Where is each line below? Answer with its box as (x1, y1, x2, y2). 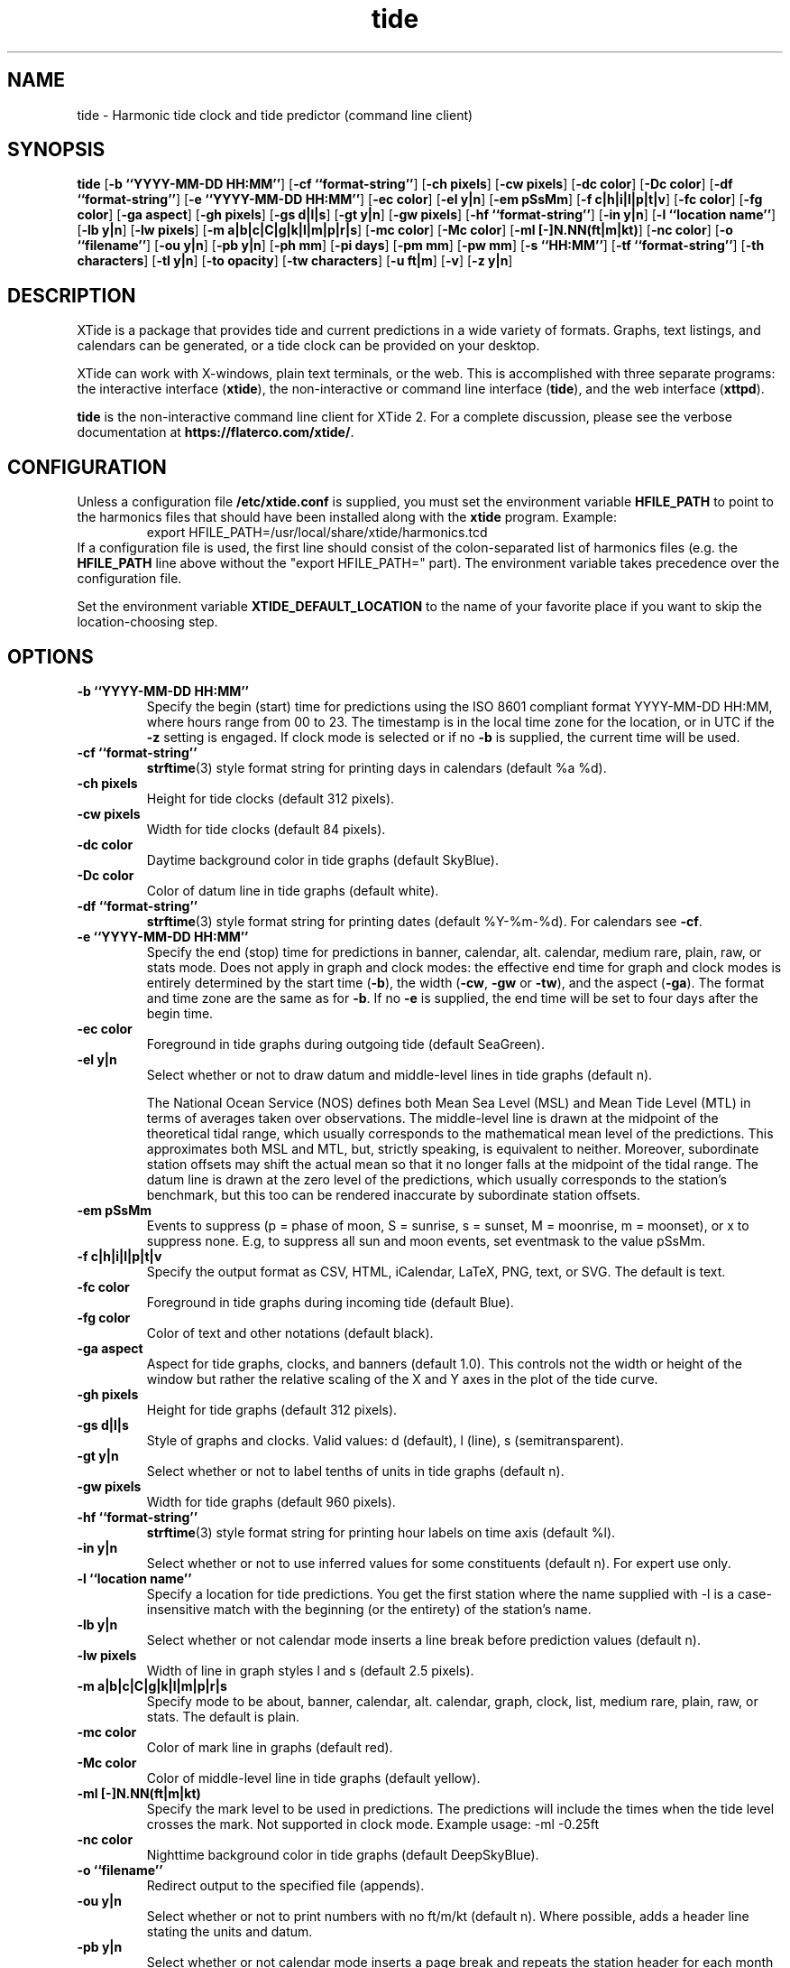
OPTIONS (7, 645, 94, 668)
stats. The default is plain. (146, 1708, 300, 1724)
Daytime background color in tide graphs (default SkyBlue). (146, 851, 499, 868)
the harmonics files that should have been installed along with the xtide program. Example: (77, 509, 618, 525)
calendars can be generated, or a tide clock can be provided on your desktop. (77, 338, 540, 354)
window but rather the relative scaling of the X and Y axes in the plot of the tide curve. (146, 1370, 658, 1387)
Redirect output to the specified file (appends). (146, 1877, 425, 1893)
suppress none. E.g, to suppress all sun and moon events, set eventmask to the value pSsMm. (146, 1232, 705, 1249)
